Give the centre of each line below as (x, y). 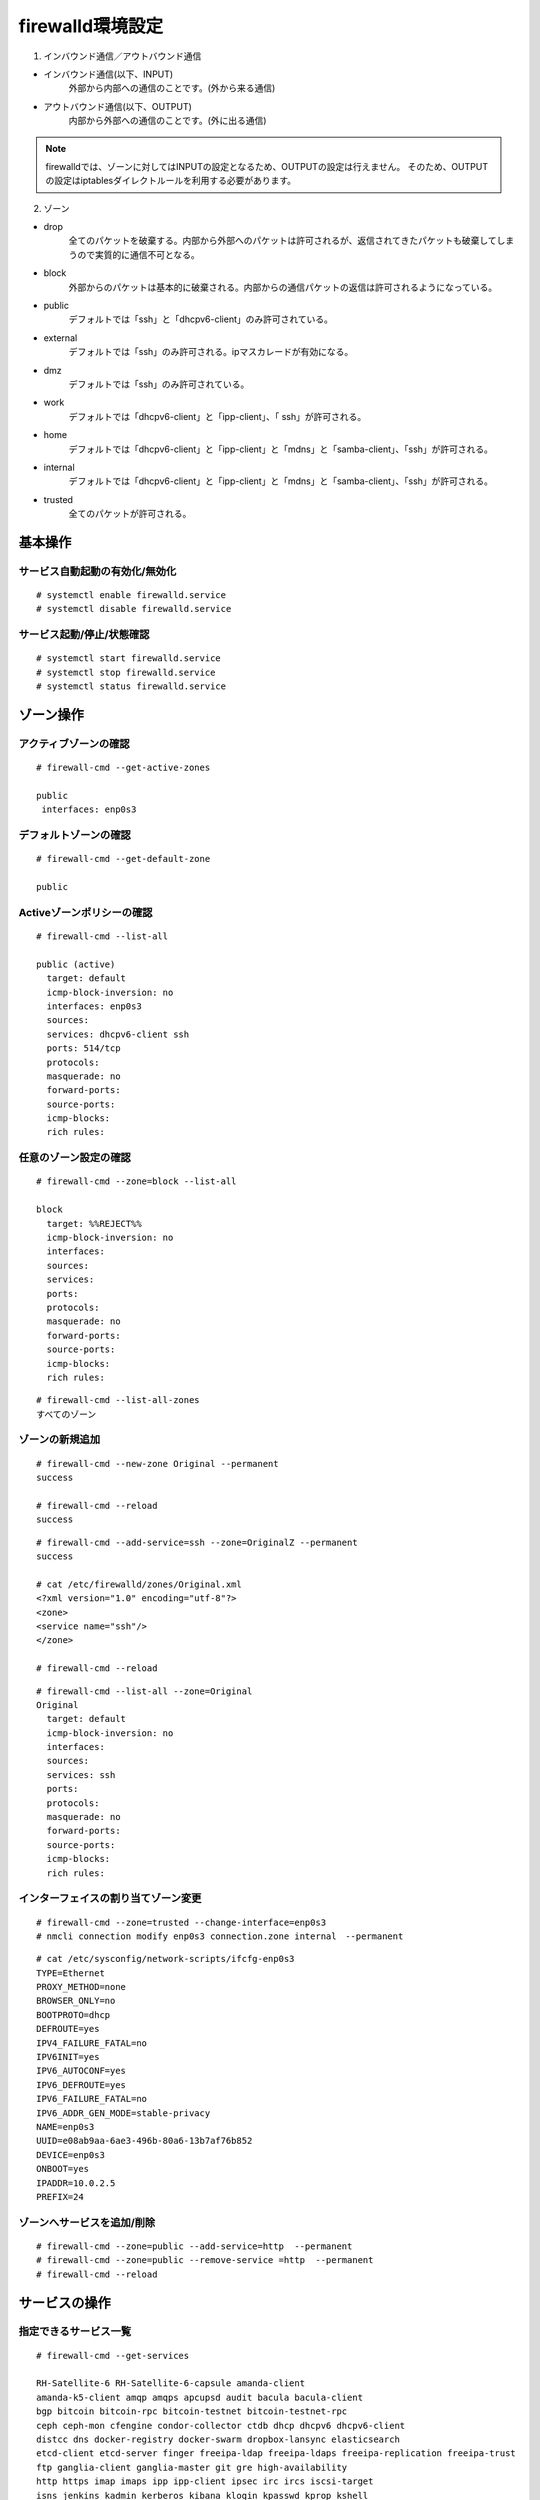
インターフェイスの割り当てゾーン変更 (110, 1898)
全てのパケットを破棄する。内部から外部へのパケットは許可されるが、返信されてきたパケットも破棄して (282, 241)
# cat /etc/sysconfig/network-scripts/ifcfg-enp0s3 (165, 1959)
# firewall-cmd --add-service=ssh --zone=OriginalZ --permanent (197, 1542)
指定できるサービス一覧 (75, 2332)
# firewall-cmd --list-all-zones (118, 1400)
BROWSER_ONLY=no (76, 2001)
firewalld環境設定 (91, 26)
